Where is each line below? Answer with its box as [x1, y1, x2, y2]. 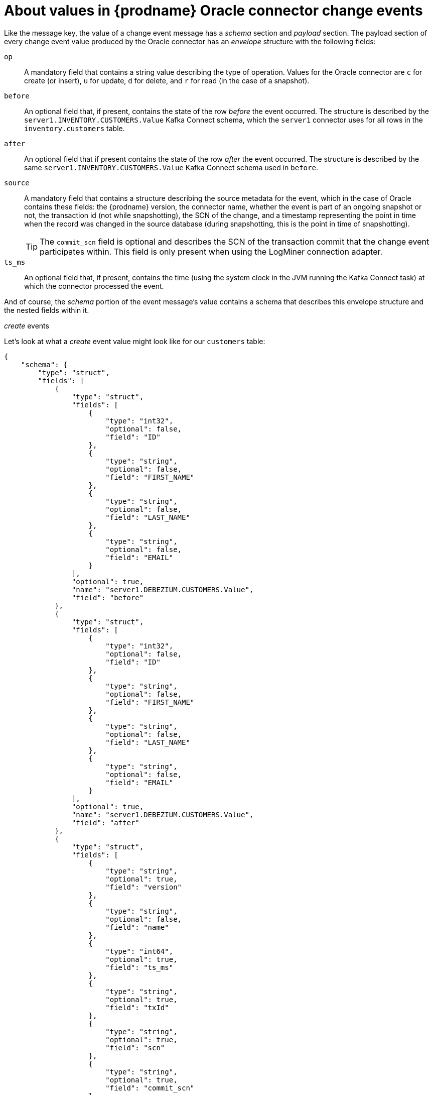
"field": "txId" [105, 1003, 169, 1012]
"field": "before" [71, 593, 144, 602]
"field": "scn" [105, 1043, 165, 1052]
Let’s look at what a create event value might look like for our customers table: [4, 337, 265, 346]
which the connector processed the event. [24, 281, 164, 290]
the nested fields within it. [4, 305, 89, 314]
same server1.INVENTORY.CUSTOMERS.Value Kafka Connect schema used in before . [24, 163, 318, 172]
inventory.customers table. [24, 124, 125, 133]
